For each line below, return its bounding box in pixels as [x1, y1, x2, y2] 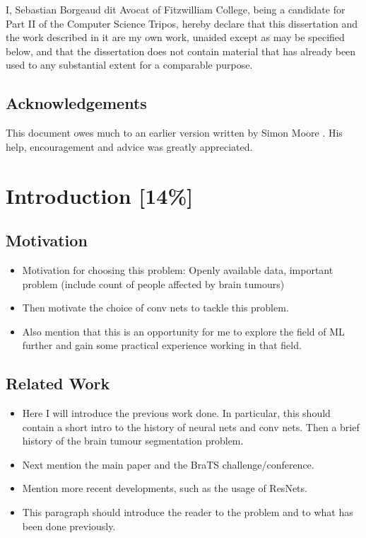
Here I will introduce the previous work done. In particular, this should [22, 406, 331, 420]
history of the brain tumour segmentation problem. [22, 433, 244, 448]
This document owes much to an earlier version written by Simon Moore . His [6, 125, 343, 140]
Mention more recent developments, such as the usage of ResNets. [22, 481, 307, 496]
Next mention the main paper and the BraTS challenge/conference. [22, 457, 314, 471]
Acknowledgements [6, 92, 147, 114]
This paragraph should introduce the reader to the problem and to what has [22, 505, 353, 520]
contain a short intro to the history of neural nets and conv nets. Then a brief [22, 419, 360, 434]
